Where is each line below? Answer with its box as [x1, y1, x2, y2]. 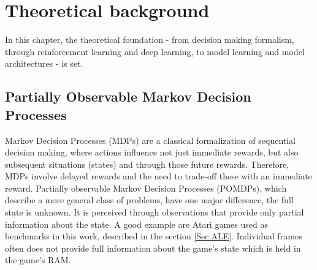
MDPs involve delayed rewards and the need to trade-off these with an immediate [5, 170, 312, 182]
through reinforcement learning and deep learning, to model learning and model [5, 45, 305, 58]
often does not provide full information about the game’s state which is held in [5, 241, 301, 254]
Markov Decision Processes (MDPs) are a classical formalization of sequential [5, 133, 296, 146]
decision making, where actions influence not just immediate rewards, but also [5, 146, 299, 159]
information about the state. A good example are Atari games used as [5, 217, 268, 230]
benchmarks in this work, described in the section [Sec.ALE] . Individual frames [5, 230, 302, 242]
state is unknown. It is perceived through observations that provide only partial [5, 206, 304, 219]
